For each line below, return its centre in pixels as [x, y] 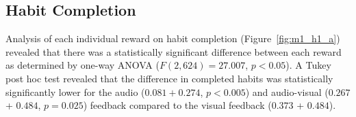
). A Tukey [308, 65]
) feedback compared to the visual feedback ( [177, 105]
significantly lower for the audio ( [75, 91]
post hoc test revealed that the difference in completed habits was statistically [169, 78]
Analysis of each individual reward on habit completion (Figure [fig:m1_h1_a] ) [173, 38]
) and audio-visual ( [287, 91]
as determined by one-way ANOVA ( [82, 65]
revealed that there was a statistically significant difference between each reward [174, 51]
